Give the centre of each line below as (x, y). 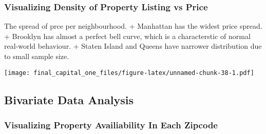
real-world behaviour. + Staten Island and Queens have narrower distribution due (133, 46)
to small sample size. (37, 56)
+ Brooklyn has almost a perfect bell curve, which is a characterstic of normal (127, 36)
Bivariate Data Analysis (69, 99)
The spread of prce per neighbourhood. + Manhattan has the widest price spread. (133, 26)
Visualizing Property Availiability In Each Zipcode (111, 125)
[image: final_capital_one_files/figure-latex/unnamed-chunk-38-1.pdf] (129, 73)
